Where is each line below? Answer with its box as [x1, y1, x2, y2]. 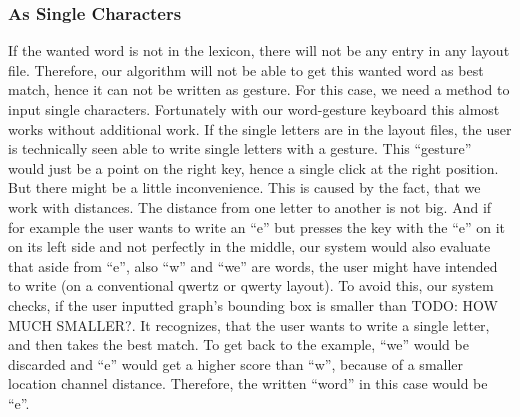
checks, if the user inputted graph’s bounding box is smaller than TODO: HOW [8, 294, 498, 315]
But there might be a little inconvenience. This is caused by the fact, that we [8, 177, 481, 198]
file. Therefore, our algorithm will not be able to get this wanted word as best [8, 59, 484, 80]
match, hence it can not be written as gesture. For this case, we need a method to [8, 79, 510, 100]
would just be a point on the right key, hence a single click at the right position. [8, 157, 499, 178]
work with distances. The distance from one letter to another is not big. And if [8, 196, 492, 217]
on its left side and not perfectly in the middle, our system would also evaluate [8, 236, 491, 257]
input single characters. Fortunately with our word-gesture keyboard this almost [8, 99, 500, 119]
